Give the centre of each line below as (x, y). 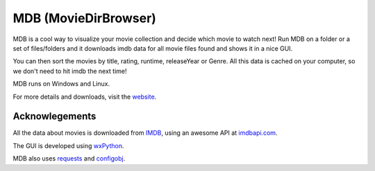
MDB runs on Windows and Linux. (61, 84)
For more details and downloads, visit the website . (85, 97)
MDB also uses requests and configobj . (69, 158)
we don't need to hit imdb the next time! (70, 71)
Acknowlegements (55, 116)
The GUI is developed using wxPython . (68, 145)
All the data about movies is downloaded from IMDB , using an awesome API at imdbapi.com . (145, 133)
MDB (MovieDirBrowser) (84, 18)
